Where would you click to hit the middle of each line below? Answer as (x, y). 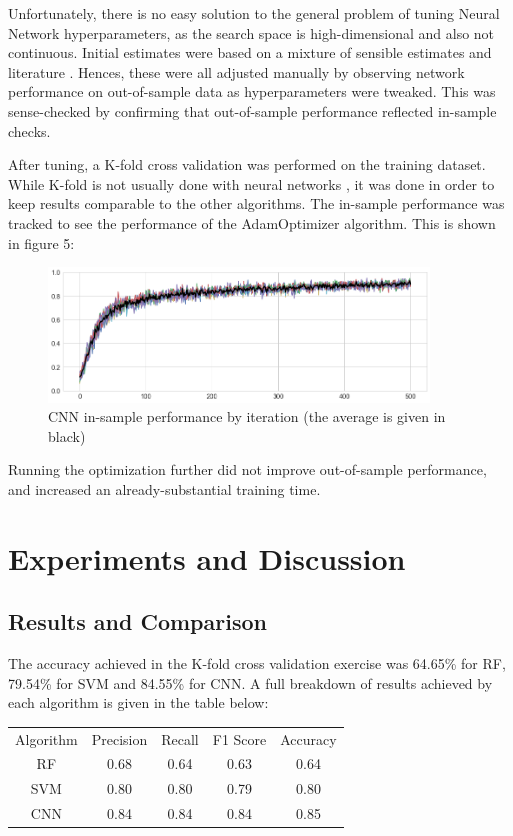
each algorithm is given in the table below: (138, 702)
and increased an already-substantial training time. (164, 488)
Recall (180, 738)
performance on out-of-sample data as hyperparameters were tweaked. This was (252, 91)
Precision (119, 738)
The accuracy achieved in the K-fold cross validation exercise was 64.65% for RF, (257, 663)
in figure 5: (41, 242)
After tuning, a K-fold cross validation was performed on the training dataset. (247, 164)
